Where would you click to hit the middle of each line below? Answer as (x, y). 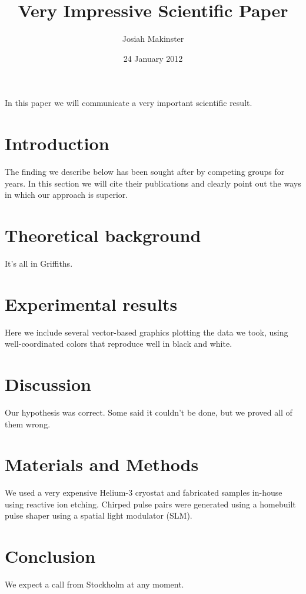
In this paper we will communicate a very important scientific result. (129, 103)
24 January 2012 (153, 58)
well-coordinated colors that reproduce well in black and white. (119, 344)
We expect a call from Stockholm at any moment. (94, 584)
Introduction (57, 143)
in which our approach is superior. (66, 195)
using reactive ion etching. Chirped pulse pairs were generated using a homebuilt (150, 504)
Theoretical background (103, 235)
